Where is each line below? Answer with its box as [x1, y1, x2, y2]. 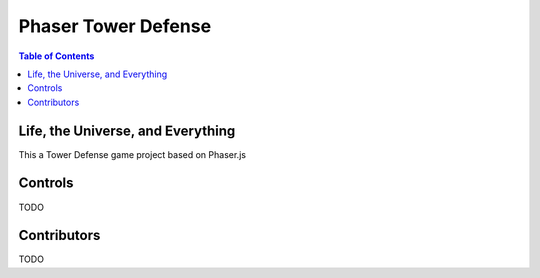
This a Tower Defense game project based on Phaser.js [18, 148, 247, 160]
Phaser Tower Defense [18, 15, 212, 37]
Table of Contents [18, 50, 95, 62]
